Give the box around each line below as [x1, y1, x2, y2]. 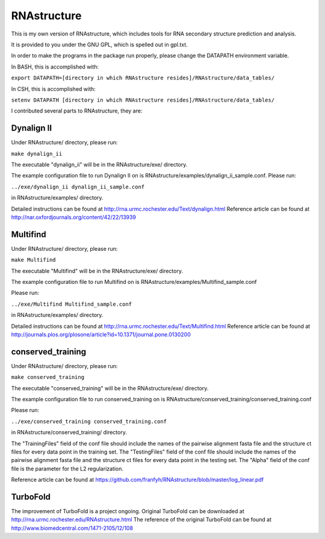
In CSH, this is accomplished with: [11, 85, 96, 93]
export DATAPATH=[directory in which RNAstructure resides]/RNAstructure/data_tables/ [11, 75, 275, 81]
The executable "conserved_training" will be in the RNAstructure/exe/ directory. [11, 384, 209, 392]
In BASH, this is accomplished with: [11, 63, 99, 70]
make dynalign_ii [11, 150, 63, 157]
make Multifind [11, 256, 57, 263]
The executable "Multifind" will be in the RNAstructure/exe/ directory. [11, 267, 184, 274]
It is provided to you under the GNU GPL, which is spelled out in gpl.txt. [11, 41, 188, 48]
